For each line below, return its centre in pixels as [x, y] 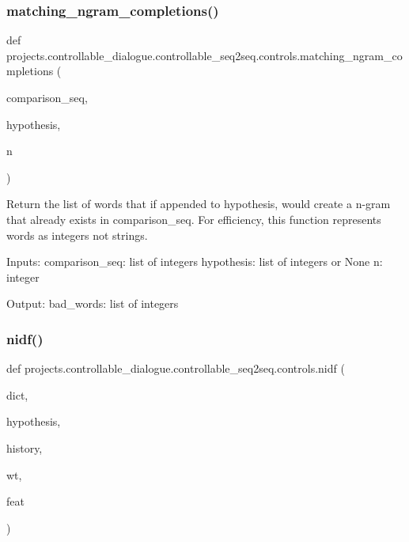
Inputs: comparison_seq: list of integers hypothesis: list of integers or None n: [195, 262]
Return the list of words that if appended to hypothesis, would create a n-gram [199, 204]
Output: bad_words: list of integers [93, 303]
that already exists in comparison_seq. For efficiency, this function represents [194, 219]
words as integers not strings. [77, 235]
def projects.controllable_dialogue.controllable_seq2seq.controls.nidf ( [176, 368]
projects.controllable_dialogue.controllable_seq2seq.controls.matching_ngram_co [204, 55]
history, [25, 447]
